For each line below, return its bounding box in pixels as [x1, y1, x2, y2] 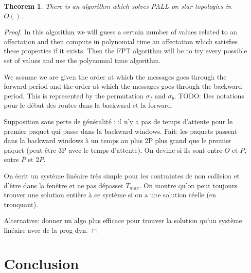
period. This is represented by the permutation [4, 90, 144, 100]
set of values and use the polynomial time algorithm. [4, 55, 161, 65]
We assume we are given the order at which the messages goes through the [4, 71, 227, 81]
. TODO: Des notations [174, 90, 244, 100]
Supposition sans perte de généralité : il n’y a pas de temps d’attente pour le [4, 116, 233, 126]
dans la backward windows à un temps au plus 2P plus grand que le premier [4, 135, 232, 145]
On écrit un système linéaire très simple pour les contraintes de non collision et [4, 170, 240, 180]
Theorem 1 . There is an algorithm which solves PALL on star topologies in [4, 1, 232, 11]
